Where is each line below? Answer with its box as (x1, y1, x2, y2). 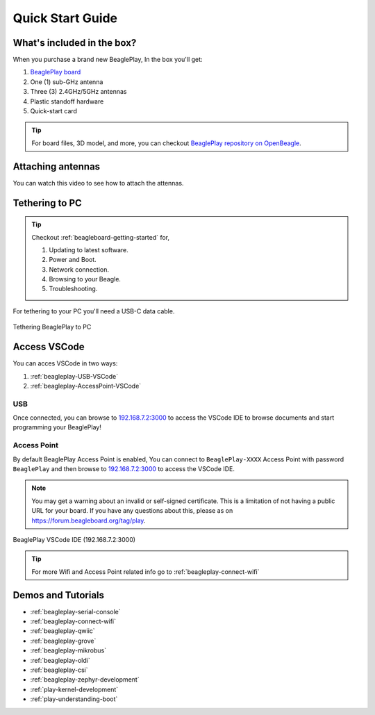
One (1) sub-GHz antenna (30, 77, 103, 86)
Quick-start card (30, 107, 78, 115)
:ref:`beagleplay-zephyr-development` (30, 675, 140, 684)
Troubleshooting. (49, 285, 98, 293)
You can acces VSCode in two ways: (12, 359, 118, 368)
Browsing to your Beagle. (49, 275, 122, 283)
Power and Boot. (49, 256, 97, 264)
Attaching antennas (12, 161, 101, 172)
